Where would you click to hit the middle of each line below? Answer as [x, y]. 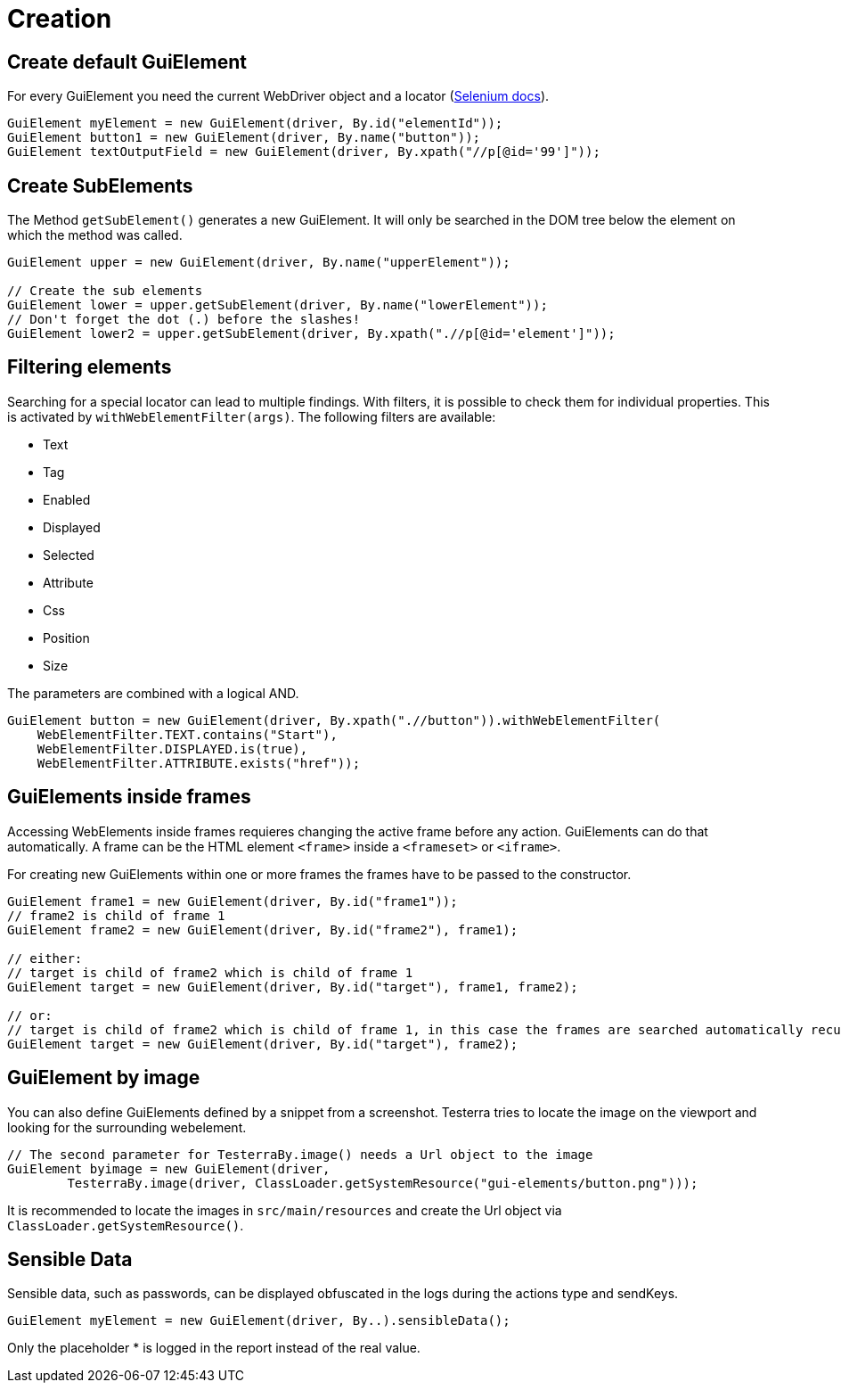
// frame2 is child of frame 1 [116, 915]
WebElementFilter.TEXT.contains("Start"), [187, 734]
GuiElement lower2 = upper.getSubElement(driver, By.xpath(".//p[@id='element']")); [311, 334]
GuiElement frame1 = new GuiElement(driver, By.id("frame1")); [233, 901]
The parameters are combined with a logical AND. [153, 693]
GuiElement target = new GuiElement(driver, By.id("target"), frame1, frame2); [293, 987]
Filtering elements [90, 367]
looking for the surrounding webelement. [127, 1127]
